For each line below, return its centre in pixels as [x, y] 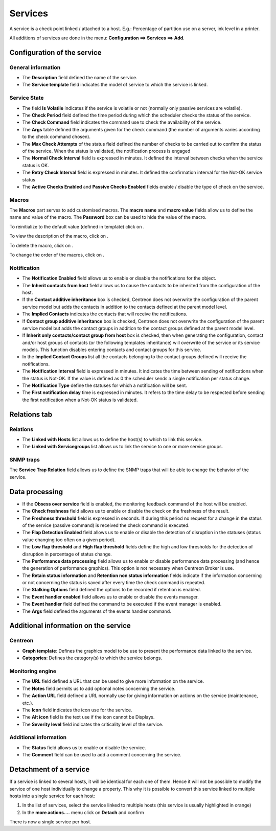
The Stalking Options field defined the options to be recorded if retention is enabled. [112, 590]
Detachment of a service [50, 769]
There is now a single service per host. [50, 822]
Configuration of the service [55, 52]
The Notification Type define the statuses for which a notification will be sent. [105, 385]
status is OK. [36, 165]
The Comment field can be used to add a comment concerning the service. [102, 755]
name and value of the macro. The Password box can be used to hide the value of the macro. [108, 217]
